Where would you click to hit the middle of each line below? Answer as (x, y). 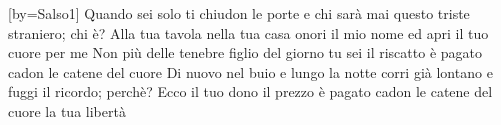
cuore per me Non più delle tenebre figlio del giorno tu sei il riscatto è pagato (245, 52)
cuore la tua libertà (67, 110)
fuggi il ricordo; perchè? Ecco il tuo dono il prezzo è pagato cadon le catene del (250, 91)
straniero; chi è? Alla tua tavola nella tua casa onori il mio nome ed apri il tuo (248, 32)
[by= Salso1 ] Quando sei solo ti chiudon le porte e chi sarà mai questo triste (239, 13)
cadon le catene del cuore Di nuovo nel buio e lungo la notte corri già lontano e (250, 71)
